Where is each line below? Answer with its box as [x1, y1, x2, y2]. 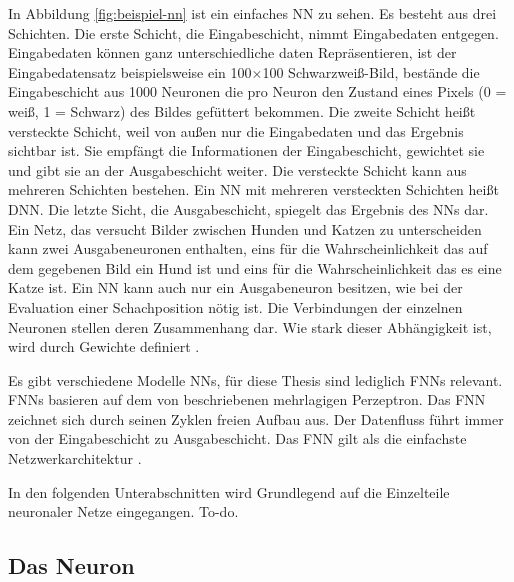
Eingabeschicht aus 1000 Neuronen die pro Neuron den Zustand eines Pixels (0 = [8, 81, 507, 102]
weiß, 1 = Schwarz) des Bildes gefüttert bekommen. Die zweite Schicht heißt [8, 100, 476, 121]
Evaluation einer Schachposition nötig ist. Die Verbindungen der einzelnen [8, 296, 463, 317]
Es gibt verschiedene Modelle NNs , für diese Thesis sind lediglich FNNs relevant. [8, 369, 503, 390]
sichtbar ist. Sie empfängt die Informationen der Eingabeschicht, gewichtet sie [8, 140, 485, 161]
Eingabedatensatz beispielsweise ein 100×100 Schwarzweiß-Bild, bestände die [8, 61, 480, 82]
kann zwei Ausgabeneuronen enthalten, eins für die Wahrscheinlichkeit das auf [8, 238, 488, 259]
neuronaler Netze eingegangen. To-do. [8, 501, 239, 522]
